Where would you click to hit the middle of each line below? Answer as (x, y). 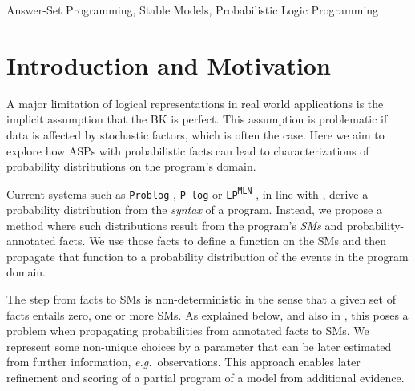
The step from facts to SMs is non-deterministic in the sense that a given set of (201, 298)
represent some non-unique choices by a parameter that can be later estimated (199, 346)
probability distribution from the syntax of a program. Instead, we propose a (194, 209)
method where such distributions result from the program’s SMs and (175, 225)
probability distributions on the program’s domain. (131, 166)
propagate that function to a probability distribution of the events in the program (207, 256)
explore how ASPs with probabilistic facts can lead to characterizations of (188, 150)
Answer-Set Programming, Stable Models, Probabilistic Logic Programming (193, 10)
